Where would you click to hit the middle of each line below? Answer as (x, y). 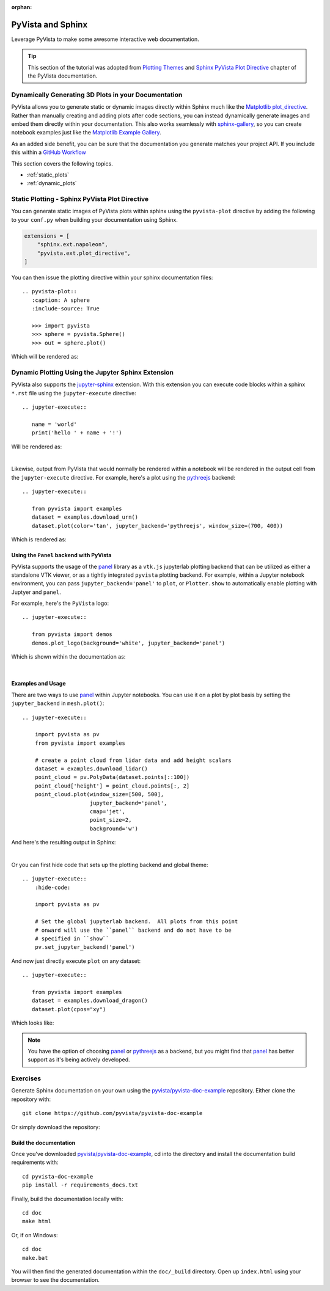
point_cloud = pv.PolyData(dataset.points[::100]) (112, 777)
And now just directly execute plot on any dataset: (76, 961)
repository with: (31, 1099)
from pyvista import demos (72, 635)
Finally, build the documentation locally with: (67, 1199)
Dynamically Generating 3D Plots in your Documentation (97, 95)
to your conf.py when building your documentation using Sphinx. (95, 219)
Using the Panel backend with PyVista (61, 555)
